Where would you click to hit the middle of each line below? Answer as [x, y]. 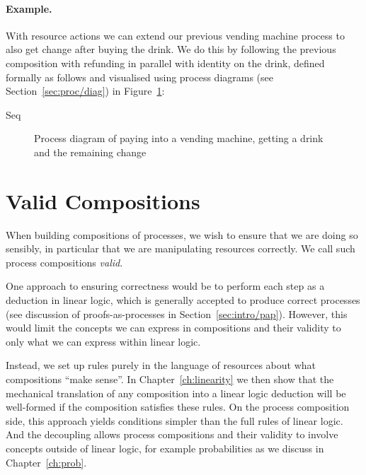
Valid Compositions [103, 200]
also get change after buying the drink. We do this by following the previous [171, 49]
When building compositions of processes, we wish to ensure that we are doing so [182, 234]
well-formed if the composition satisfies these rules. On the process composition [178, 407]
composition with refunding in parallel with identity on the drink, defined [165, 63]
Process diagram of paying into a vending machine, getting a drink [179, 138]
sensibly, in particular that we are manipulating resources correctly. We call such [181, 248]
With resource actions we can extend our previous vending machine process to [175, 35]
